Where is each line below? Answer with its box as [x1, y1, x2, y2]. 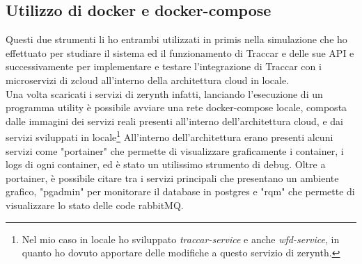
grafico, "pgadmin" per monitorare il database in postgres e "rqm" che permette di [6, 184, 355, 199]
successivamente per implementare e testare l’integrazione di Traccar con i [6, 59, 322, 74]
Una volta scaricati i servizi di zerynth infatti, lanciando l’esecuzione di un [6, 86, 323, 101]
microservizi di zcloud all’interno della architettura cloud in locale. [6, 72, 290, 87]
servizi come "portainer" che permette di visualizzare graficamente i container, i [6, 143, 344, 158]
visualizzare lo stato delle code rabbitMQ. [6, 197, 184, 212]
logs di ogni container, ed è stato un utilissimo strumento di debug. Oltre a [6, 157, 326, 172]
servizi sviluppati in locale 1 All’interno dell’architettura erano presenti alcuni [6, 128, 333, 145]
